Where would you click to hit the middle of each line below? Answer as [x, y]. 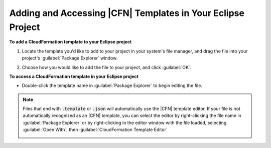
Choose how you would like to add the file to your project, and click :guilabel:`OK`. [107, 67]
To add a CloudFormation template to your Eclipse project [71, 42]
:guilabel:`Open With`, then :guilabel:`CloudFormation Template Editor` [95, 129]
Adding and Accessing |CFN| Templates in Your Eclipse [127, 13]
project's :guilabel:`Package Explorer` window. [70, 58]
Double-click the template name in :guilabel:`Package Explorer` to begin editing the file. [112, 85]
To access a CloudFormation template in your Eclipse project [74, 76]
